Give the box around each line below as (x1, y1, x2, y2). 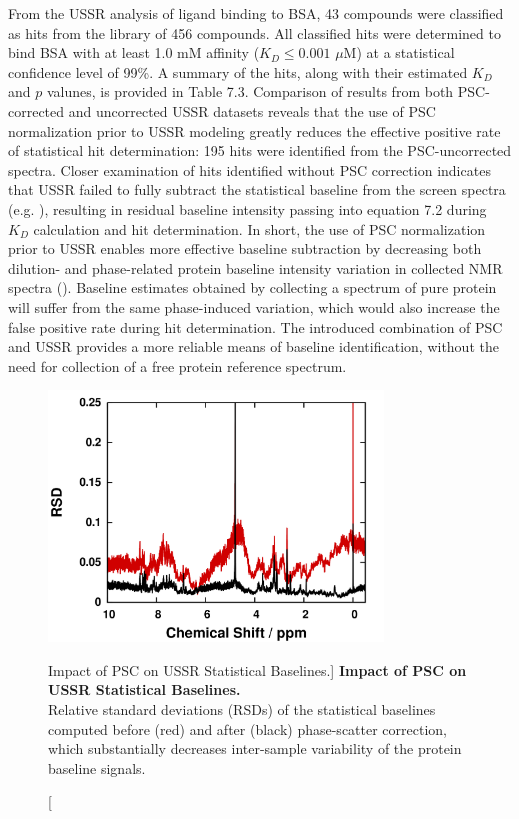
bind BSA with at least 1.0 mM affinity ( (8, 42, 260, 63)
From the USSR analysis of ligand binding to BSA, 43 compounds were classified (8, 3, 504, 23)
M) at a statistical (343, 42, 455, 63)
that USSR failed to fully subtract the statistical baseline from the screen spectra (8, 179, 506, 200)
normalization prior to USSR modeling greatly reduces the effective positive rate (8, 120, 501, 141)
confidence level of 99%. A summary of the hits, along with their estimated (8, 61, 468, 82)
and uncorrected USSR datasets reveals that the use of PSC (68, 100, 436, 121)
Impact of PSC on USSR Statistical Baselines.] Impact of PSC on (48, 659, 467, 680)
